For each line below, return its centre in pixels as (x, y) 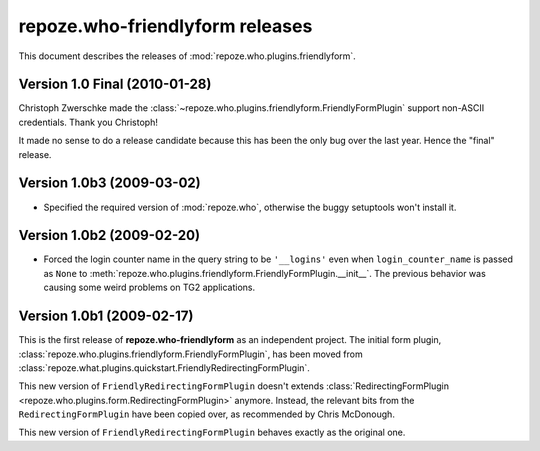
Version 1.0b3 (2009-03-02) (109, 183)
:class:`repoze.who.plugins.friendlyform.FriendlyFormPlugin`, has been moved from (191, 354)
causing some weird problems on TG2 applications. (149, 287)
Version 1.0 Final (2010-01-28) (115, 84)
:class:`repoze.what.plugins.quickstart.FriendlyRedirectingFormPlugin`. (164, 367)
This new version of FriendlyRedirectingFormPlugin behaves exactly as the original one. (212, 432)
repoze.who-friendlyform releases (165, 26)
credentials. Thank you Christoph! (88, 122)
